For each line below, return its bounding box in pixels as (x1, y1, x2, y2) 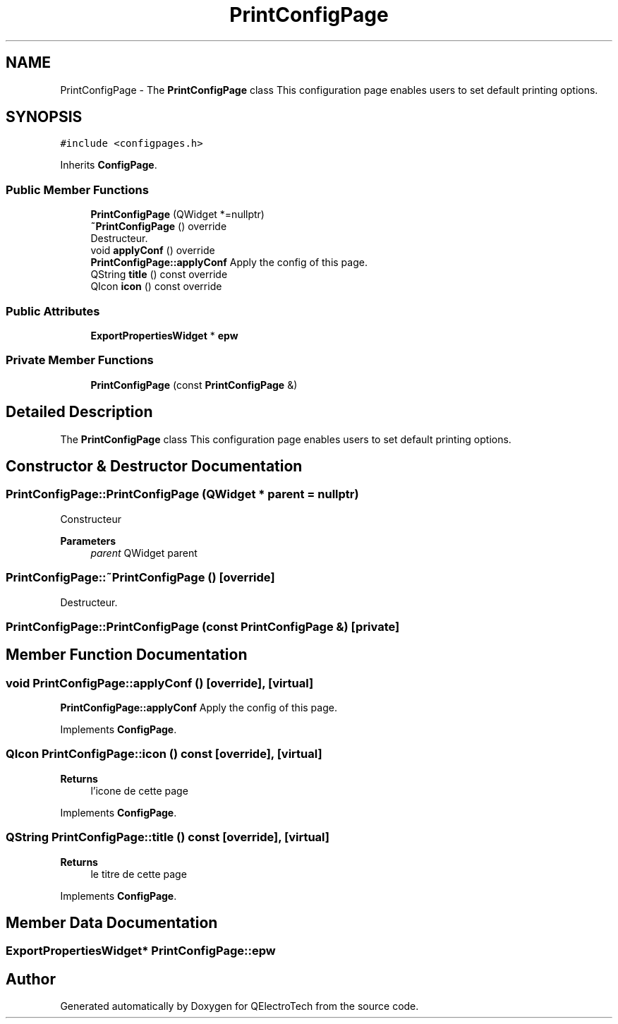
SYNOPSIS (6, 108, 83, 126)
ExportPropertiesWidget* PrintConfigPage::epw (6, 944, 276, 958)
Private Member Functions (6, 353, 154, 368)
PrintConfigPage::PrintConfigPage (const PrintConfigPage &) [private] (6, 619, 400, 634)
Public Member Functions (6, 182, 149, 197)
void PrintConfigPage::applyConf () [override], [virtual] (6, 675, 314, 690)
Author (6, 970, 56, 988)
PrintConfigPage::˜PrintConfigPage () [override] (6, 570, 275, 585)
